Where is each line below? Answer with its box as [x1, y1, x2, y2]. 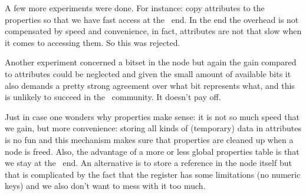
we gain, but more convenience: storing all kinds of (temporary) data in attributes [5, 122, 301, 134]
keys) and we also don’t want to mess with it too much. [5, 180, 206, 192]
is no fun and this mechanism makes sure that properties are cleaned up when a [5, 133, 294, 145]
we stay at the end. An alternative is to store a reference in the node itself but [5, 157, 292, 169]
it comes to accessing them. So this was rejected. [5, 36, 180, 48]
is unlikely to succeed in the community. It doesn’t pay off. [5, 91, 221, 103]
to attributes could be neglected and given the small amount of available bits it [5, 67, 291, 79]
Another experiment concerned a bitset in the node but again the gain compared [5, 56, 297, 68]
